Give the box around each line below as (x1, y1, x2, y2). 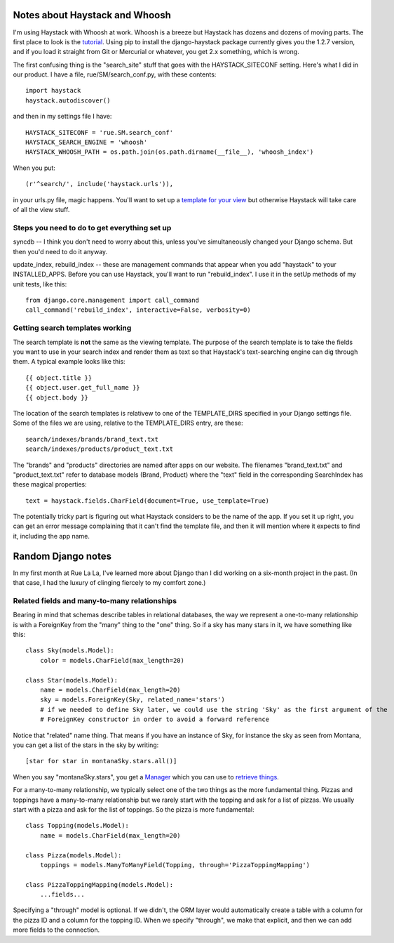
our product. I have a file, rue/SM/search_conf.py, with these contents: (13, 70, 217, 79)
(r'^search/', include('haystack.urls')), (25, 180, 174, 188)
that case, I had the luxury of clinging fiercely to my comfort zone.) (13, 579, 206, 587)
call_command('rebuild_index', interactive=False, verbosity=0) (25, 306, 252, 314)
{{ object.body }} (25, 393, 89, 402)
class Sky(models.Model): (25, 647, 115, 654)
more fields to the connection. (13, 925, 100, 934)
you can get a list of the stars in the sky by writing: (13, 741, 159, 749)
